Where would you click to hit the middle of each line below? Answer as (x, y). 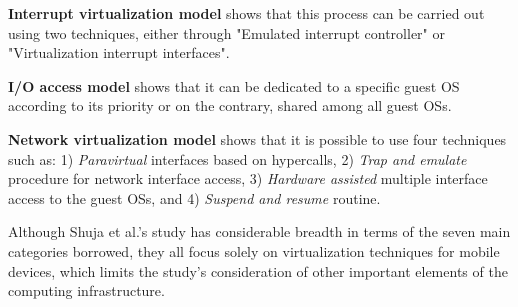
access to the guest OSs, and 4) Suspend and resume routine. (194, 197)
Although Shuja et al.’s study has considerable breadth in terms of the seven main (259, 231)
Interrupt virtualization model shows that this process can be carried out (246, 13)
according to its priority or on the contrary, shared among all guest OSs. (230, 105)
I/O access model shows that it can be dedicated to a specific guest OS (234, 85)
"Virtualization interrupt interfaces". (119, 52)
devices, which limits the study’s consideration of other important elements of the (258, 270)
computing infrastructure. (86, 290)
